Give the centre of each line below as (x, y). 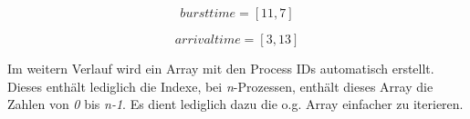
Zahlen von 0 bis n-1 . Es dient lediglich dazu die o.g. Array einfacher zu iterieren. (235, 104)
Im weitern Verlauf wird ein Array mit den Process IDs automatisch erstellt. (221, 68)
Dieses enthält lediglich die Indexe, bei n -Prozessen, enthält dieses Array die (220, 86)
